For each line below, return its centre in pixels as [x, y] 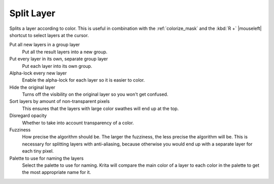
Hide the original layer [32, 87]
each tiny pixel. [38, 151]
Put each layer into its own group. [57, 66]
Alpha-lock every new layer [38, 73]
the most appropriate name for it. [57, 172]
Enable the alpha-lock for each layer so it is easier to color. [83, 80]
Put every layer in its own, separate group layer [59, 59]
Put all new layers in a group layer [45, 45]
